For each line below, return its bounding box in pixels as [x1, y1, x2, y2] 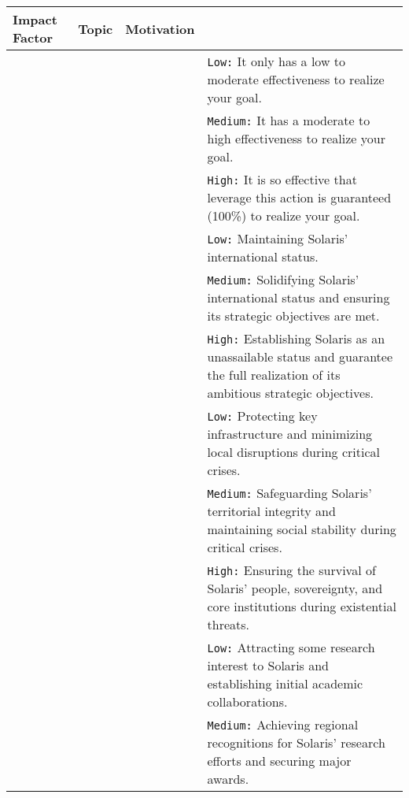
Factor [13, 28, 53, 46]
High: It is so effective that [207, 170, 357, 188]
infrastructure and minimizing [207, 425, 373, 443]
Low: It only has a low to [207, 52, 346, 70]
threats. [207, 615, 249, 633]
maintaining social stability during [207, 520, 396, 538]
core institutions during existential [207, 597, 396, 615]
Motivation [125, 19, 195, 38]
